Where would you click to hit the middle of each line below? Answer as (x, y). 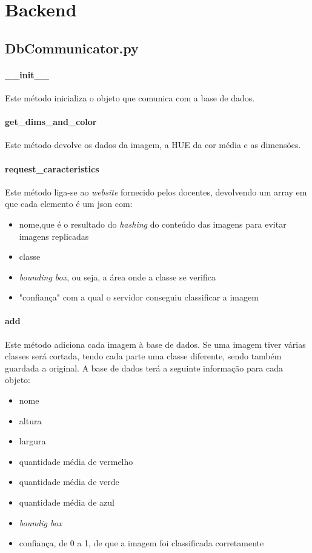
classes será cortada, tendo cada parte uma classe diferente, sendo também (143, 356)
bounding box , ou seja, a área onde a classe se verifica (117, 276)
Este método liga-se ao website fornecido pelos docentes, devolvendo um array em (156, 192)
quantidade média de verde (69, 482)
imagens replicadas (54, 236)
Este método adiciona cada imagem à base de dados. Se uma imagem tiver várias (155, 344)
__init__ (27, 74)
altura (30, 420)
